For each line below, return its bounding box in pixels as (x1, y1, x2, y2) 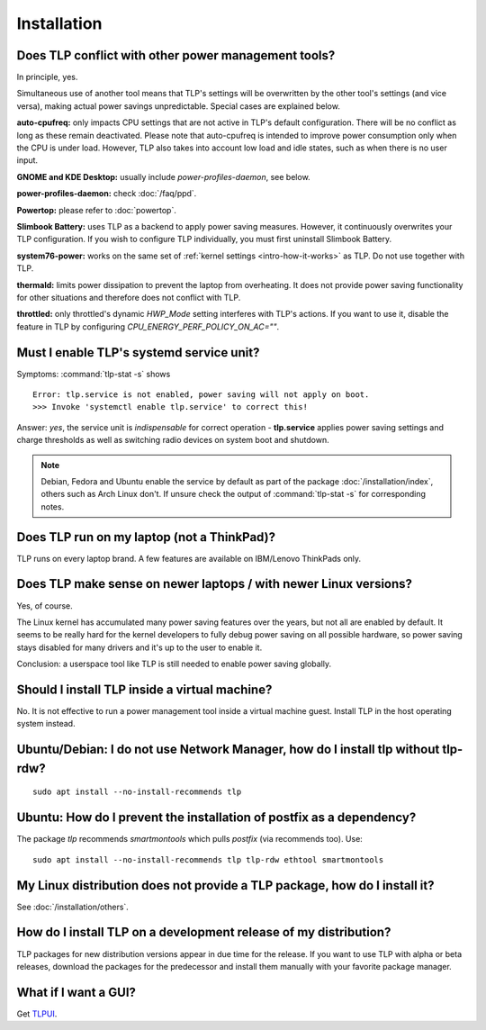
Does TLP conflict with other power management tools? (16, 48, 336, 63)
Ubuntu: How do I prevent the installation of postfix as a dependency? (16, 810, 417, 826)
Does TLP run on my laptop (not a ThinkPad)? (16, 529, 276, 545)
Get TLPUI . (16, 1008, 58, 1019)
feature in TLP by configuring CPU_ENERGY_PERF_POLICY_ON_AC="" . (16, 321, 280, 332)
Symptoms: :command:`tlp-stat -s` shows (16, 368, 171, 379)
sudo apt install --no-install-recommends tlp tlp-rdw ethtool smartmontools (32, 854, 384, 864)
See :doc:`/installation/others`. (16, 901, 130, 912)
